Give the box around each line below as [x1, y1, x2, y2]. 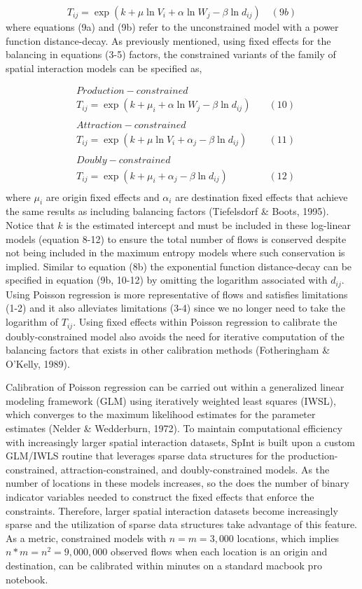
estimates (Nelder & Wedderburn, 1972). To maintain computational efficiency [6, 421, 342, 436]
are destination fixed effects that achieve [175, 189, 348, 204]
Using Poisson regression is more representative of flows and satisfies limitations [6, 286, 348, 301]
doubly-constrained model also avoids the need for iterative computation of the [6, 328, 344, 343]
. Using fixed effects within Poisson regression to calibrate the [73, 314, 337, 329]
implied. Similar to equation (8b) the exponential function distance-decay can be [6, 258, 352, 273]
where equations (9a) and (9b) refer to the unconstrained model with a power [6, 20, 339, 34]
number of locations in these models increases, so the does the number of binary [6, 476, 349, 490]
